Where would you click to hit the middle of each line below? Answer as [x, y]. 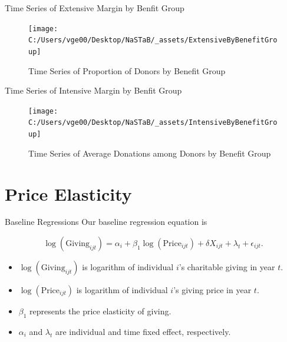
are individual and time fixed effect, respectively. [143, 331]
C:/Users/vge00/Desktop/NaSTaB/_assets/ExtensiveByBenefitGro [153, 40]
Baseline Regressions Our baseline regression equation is [106, 222]
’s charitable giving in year [227, 267]
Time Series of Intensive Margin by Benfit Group [93, 90]
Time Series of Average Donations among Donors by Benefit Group [150, 153]
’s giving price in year [212, 290]
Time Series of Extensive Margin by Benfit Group [95, 8]
